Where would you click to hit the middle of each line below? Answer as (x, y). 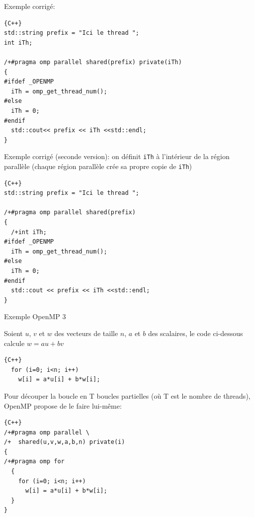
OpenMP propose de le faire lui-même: (63, 405)
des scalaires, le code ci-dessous (195, 333)
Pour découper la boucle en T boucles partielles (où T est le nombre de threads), (127, 395)
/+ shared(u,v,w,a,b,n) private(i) (65, 442)
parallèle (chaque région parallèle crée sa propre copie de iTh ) (98, 166)
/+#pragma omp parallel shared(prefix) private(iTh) (93, 62)
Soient (13, 333)
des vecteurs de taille (86, 333)
